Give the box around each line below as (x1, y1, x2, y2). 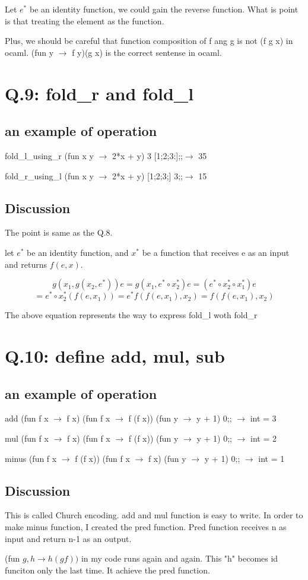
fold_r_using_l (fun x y (5, 169, 94, 182)
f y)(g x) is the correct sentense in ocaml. (72, 46, 222, 58)
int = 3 (250, 412, 277, 424)
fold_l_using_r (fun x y (5, 149, 94, 161)
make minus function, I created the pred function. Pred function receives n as (5, 520, 287, 533)
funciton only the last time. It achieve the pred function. (5, 563, 210, 576)
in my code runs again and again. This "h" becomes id (81, 552, 278, 565)
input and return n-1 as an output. (5, 532, 132, 544)
